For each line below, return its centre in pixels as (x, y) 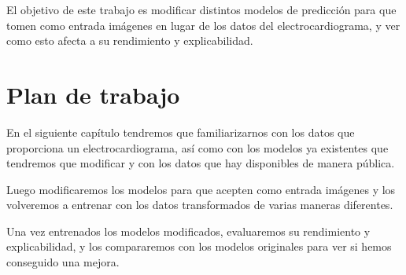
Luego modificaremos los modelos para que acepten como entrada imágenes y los (201, 189)
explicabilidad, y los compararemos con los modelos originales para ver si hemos (199, 246)
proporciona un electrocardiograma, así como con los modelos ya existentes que (197, 147)
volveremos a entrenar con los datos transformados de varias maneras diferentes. (200, 205)
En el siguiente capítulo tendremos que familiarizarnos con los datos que (181, 132)
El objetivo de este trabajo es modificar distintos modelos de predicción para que (201, 9)
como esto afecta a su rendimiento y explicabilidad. (130, 40)
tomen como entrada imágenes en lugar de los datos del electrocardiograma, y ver (203, 25)
